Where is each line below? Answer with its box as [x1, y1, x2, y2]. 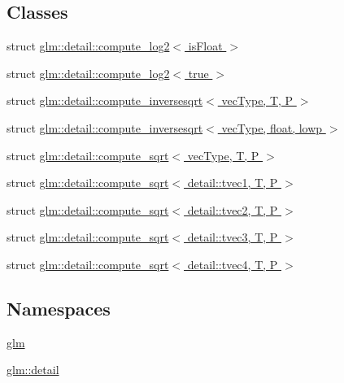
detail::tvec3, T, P [187, 228, 278, 246]
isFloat [188, 37, 223, 54]
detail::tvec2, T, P [187, 201, 278, 218]
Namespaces [7, 295, 111, 320]
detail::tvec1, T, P [187, 174, 278, 191]
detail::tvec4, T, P [187, 255, 278, 272]
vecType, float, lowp [221, 119, 323, 136]
